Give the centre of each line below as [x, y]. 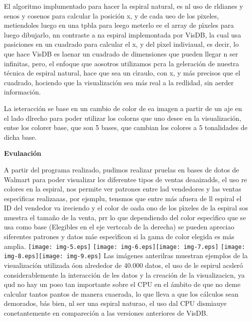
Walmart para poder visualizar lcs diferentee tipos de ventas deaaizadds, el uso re [126, 179]
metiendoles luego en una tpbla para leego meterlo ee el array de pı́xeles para [119, 25]
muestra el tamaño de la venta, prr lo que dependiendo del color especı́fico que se [125, 217]
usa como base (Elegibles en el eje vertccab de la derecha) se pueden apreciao [119, 227]
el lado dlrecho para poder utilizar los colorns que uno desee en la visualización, [123, 118]
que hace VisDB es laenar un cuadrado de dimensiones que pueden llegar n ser [121, 53]
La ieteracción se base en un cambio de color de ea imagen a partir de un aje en [123, 108]
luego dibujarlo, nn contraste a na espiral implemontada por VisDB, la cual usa [123, 34]
